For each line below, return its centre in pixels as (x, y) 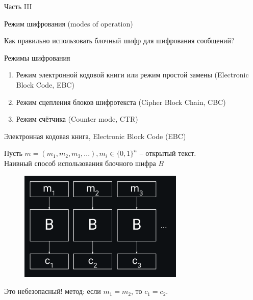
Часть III (18, 6)
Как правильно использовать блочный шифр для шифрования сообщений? (119, 40)
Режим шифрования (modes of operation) (69, 23)
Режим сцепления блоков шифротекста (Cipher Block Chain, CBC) (121, 102)
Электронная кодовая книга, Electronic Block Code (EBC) (95, 136)
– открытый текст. (168, 153)
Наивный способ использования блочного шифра (80, 163)
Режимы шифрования (37, 57)
